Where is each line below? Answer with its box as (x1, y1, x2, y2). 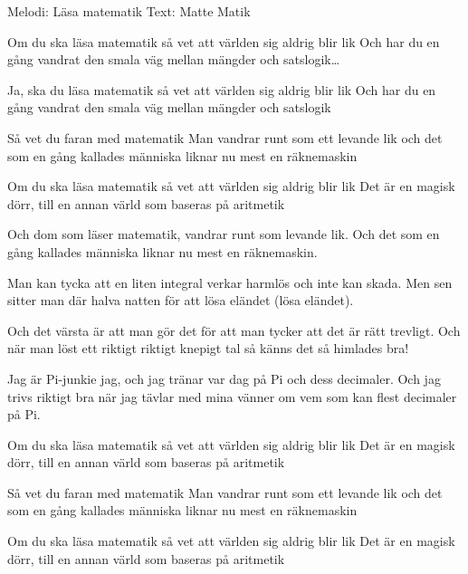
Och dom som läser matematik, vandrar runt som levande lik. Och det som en (7, 225, 440, 244)
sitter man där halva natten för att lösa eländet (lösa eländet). (7, 291, 354, 310)
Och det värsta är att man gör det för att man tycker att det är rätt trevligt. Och (7, 320, 461, 340)
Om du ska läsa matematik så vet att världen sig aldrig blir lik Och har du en (7, 32, 440, 51)
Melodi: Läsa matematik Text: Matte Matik (7, 2, 251, 20)
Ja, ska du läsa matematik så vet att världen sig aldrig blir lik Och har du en (7, 80, 436, 99)
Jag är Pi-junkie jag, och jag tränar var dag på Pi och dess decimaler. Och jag (7, 368, 441, 387)
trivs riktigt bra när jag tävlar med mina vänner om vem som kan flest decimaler (7, 387, 457, 406)
